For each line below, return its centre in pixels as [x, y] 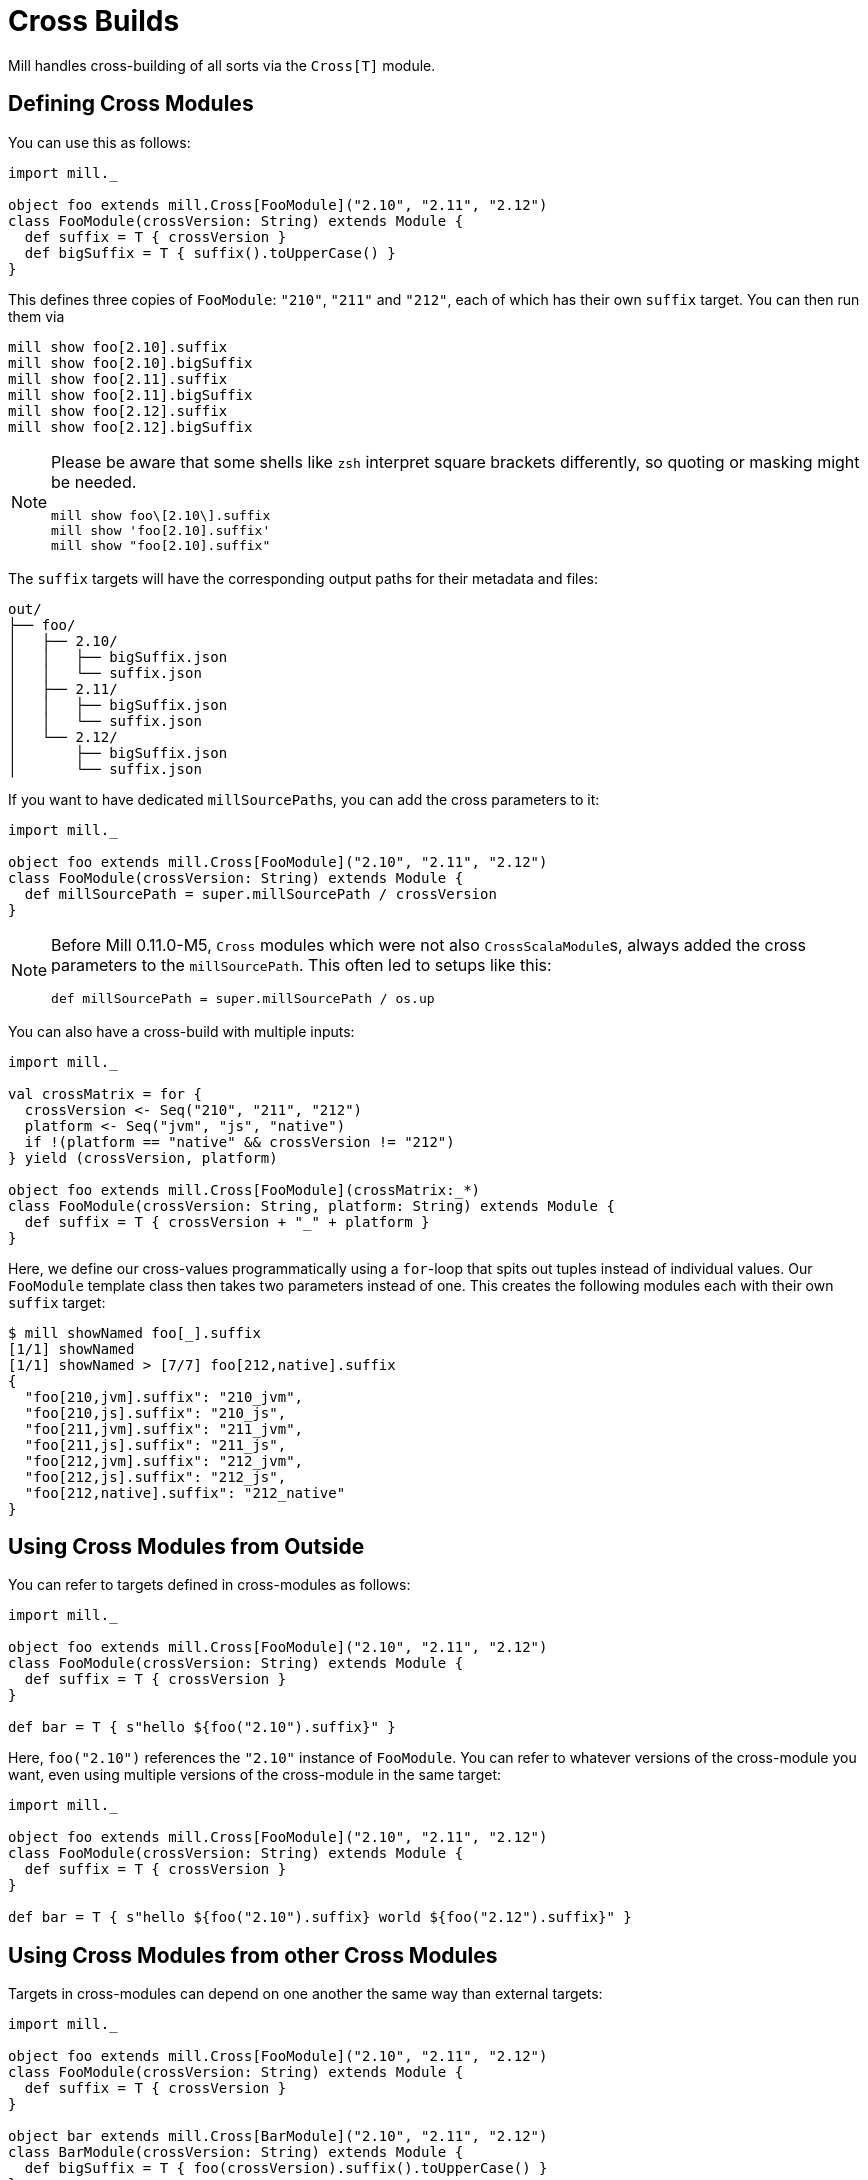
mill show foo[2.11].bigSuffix [130, 394]
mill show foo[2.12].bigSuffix [130, 426]
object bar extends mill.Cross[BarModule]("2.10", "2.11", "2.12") [278, 2136]
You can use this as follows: [99, 142]
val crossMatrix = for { [105, 1093]
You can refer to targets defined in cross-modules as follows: [209, 1585]
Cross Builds [94, 21]
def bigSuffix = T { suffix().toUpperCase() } [210, 252]
